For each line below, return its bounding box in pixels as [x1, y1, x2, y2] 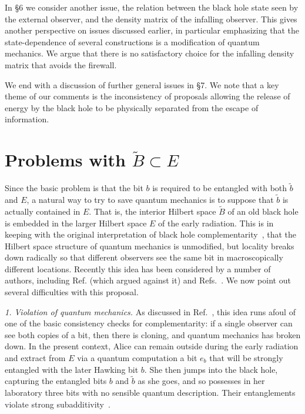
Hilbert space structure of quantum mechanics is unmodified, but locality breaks [5, 239, 294, 252]
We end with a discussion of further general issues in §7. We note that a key [5, 78, 279, 91]
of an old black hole [227, 205, 299, 217]
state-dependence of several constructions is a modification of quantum [5, 35, 260, 48]
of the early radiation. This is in [158, 216, 274, 229]
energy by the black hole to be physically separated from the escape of [5, 101, 259, 113]
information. [5, 113, 49, 125]
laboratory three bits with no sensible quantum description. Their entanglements [5, 386, 296, 399]
